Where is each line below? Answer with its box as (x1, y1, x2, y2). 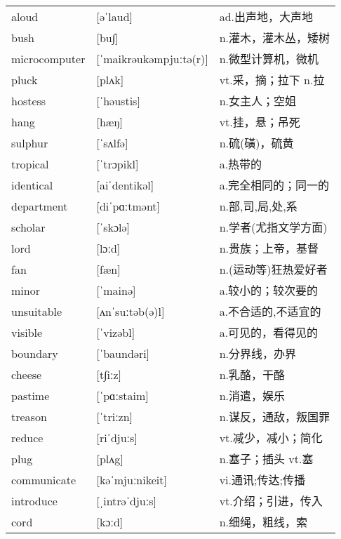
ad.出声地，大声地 (219, 8, 314, 25)
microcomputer (11, 50, 86, 67)
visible (11, 324, 43, 340)
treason (11, 408, 47, 425)
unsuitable (11, 302, 62, 319)
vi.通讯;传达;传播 (219, 472, 305, 488)
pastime (11, 387, 50, 404)
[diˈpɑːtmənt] (96, 197, 161, 214)
